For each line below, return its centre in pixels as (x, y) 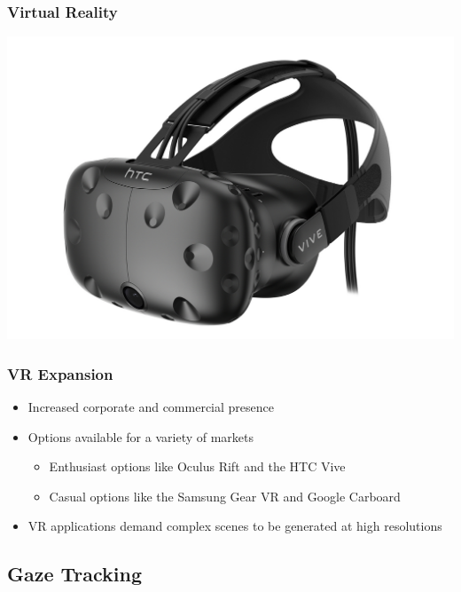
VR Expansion (60, 373)
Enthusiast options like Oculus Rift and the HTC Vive (197, 466)
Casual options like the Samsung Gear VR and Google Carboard (225, 496)
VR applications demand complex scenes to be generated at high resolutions (235, 526)
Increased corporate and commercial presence (151, 407)
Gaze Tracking (75, 574)
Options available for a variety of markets (141, 436)
